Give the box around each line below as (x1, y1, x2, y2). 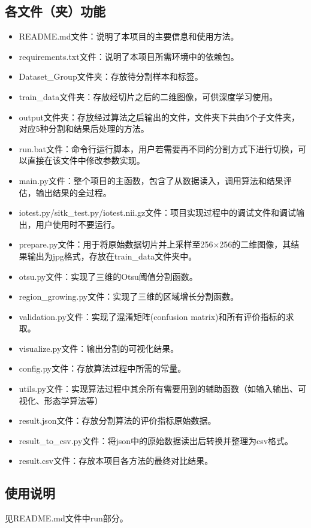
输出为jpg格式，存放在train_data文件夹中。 (27, 249, 197, 262)
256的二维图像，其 (219, 238, 291, 251)
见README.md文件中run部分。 (5, 512, 128, 524)
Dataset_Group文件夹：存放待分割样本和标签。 (19, 70, 203, 83)
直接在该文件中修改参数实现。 (27, 154, 145, 167)
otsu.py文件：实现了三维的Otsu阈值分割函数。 (19, 270, 198, 282)
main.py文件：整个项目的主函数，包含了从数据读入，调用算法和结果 (19, 174, 283, 186)
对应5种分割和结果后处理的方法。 (19, 122, 149, 135)
